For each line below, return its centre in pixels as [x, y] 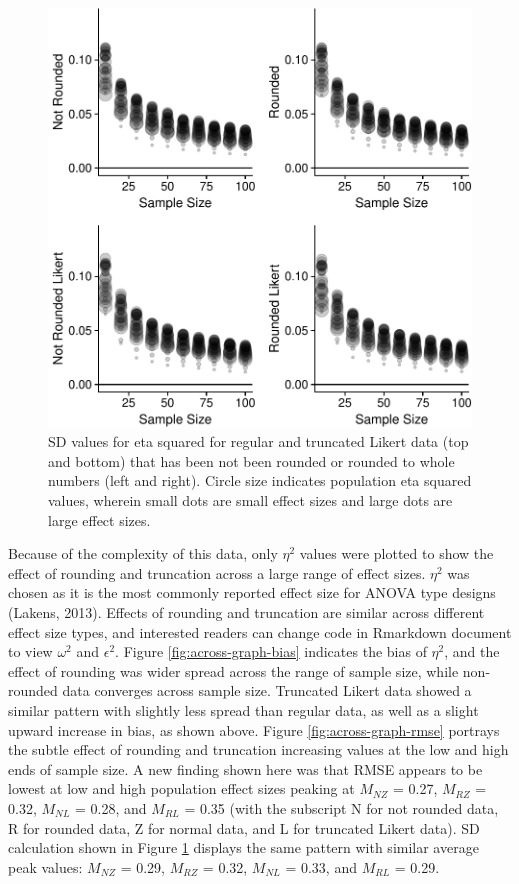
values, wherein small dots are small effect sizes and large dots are [250, 500]
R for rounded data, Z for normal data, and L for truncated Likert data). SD [244, 827]
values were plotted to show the [396, 553]
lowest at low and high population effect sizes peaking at [181, 788]
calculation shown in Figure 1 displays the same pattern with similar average [243, 847]
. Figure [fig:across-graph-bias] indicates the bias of [271, 651]
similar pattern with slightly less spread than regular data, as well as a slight [243, 709]
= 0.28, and [111, 807]
